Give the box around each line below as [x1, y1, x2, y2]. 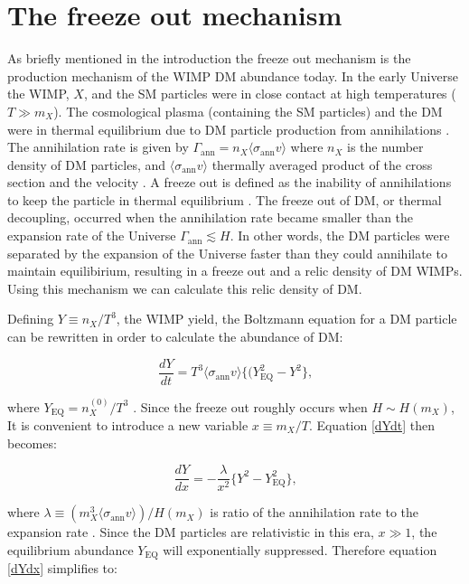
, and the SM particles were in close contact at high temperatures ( [83, 84, 456, 103]
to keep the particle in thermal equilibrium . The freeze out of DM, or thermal [7, 190, 442, 209]
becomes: [7, 433, 57, 452]
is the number [347, 137, 424, 156]
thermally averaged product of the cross [211, 155, 433, 174]
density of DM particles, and [7, 155, 166, 174]
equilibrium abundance [7, 540, 134, 559]
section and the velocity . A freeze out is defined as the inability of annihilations [7, 173, 452, 192]
